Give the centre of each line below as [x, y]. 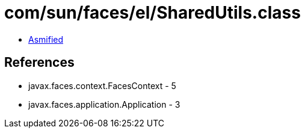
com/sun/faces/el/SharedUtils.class [152, 13]
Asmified [46, 39]
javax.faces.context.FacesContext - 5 [102, 85]
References [39, 63]
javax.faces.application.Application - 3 [104, 104]
